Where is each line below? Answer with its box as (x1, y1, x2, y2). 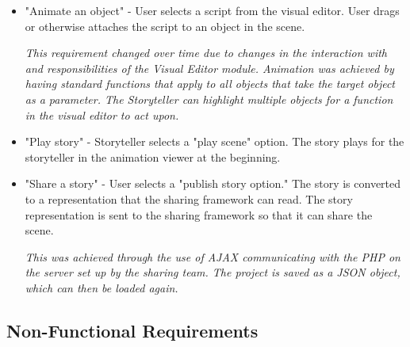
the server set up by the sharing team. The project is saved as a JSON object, (25, 264, 400, 280)
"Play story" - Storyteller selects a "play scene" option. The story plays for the (25, 133, 404, 150)
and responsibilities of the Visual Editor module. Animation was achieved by (25, 59, 394, 76)
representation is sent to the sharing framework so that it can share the (25, 206, 373, 223)
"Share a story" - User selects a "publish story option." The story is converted (25, 175, 401, 192)
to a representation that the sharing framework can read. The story (25, 190, 353, 207)
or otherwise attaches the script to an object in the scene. (25, 17, 305, 34)
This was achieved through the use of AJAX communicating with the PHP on (25, 248, 400, 265)
